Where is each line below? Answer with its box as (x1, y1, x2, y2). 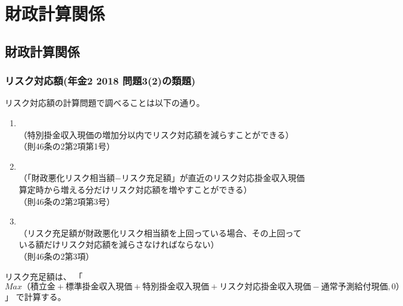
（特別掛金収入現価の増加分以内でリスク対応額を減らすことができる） (18, 128, 294, 140)
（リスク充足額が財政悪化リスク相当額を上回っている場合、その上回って (18, 226, 302, 239)
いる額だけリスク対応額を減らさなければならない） (18, 238, 219, 251)
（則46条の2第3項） (18, 249, 94, 262)
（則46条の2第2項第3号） (18, 195, 115, 207)
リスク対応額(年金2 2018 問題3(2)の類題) (5, 73, 196, 88)
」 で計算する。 (5, 291, 66, 303)
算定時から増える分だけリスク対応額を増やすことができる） (18, 183, 252, 195)
